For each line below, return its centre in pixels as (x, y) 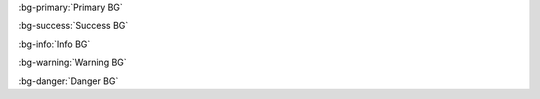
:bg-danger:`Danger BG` (68, 81)
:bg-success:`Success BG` (73, 26)
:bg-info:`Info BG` (54, 44)
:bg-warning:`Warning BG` (72, 62)
